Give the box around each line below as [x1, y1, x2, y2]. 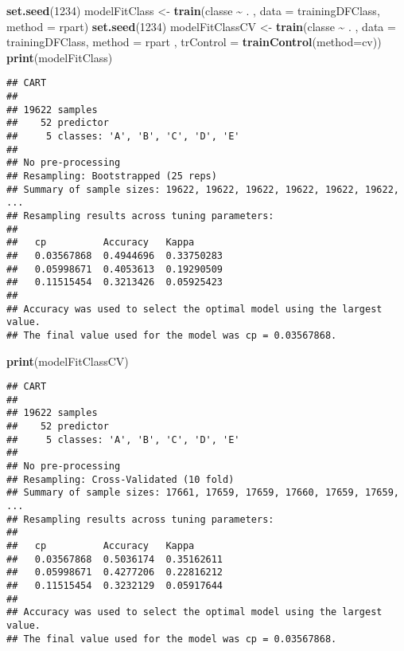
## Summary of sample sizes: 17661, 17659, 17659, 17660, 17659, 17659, [6, 487, 399, 499]
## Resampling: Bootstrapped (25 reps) [6, 170, 217, 182]
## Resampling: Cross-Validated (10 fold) [6, 473, 235, 485]
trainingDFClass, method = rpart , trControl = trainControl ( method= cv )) [6, 33, 382, 50]
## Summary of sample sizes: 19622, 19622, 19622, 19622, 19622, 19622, [6, 183, 399, 195]
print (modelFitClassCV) [6, 352, 129, 369]
